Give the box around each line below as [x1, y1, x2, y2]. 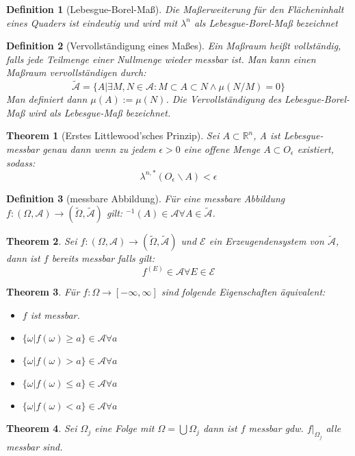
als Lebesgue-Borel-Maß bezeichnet [194, 15, 338, 29]
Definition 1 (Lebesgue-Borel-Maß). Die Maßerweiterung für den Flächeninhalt [6, 2, 344, 16]
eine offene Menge [183, 141, 261, 156]
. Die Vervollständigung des [166, 92, 282, 106]
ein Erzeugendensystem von [209, 234, 324, 248]
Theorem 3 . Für [6, 285, 80, 299]
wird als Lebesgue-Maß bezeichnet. [28, 105, 171, 119]
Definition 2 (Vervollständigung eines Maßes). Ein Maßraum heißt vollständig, [6, 38, 341, 53]
